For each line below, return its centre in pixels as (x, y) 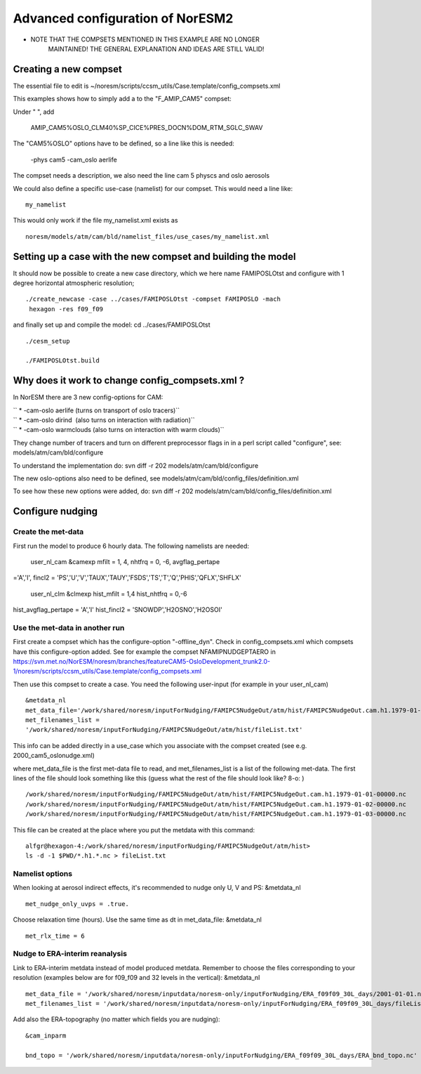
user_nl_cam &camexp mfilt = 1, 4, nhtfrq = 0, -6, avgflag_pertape (125, 561)
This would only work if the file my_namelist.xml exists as (95, 221)
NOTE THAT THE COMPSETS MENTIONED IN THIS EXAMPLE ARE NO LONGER (145, 39)
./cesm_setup (48, 341)
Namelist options (43, 874)
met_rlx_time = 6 (55, 936)
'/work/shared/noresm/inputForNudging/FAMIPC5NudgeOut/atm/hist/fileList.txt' (164, 730)
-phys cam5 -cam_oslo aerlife (74, 159)
